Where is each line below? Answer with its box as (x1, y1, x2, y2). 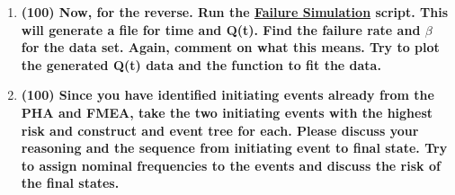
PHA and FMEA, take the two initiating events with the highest (21, 102, 433, 121)
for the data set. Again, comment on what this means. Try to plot (21, 38, 440, 57)
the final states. (21, 173, 120, 192)
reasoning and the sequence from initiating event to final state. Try (21, 138, 448, 157)
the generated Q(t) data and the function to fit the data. (21, 55, 381, 74)
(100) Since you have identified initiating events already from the (21, 85, 434, 104)
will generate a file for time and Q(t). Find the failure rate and (21, 20, 421, 39)
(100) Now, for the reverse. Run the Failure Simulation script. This (21, 3, 449, 21)
